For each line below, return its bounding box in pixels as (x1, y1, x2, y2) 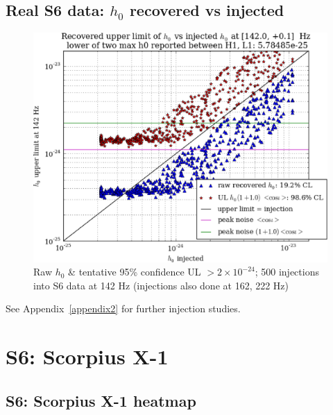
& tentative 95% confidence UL (68, 264, 201, 279)
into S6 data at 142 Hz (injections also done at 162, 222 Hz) (33, 278, 289, 292)
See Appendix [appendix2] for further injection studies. (6, 301, 241, 316)
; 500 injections (255, 264, 319, 279)
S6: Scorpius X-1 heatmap (6, 389, 196, 411)
